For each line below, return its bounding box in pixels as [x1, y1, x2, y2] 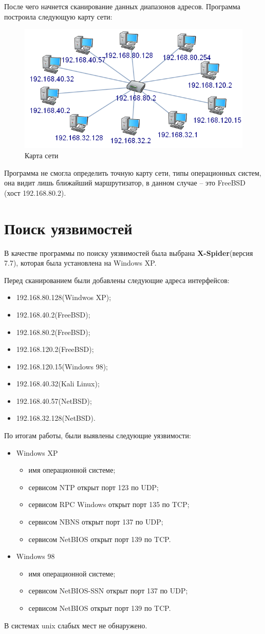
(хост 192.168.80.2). [4, 187, 66, 198]
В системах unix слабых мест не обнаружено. [4, 620, 147, 630]
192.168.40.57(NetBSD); [16, 395, 92, 406]
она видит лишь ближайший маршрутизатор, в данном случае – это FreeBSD [4, 177, 246, 188]
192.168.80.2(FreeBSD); [16, 326, 90, 337]
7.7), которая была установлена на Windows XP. [4, 257, 157, 268]
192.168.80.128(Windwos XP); [16, 292, 111, 303]
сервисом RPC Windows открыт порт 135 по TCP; [28, 499, 190, 510]
